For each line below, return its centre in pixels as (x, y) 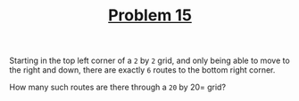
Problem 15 (150, 16)
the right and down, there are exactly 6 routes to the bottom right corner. (142, 70)
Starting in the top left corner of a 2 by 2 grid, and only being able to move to (149, 61)
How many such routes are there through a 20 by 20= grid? (117, 87)
